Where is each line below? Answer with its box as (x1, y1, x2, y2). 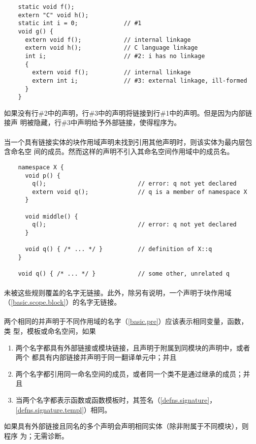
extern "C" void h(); (18, 11, 89, 19)
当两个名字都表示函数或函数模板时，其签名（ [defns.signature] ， (15, 394, 217, 405)
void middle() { (25, 213, 78, 220)
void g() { (18, 28, 54, 35)
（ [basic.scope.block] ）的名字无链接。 (4, 297, 121, 307)
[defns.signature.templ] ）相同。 (15, 404, 112, 414)
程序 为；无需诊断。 (4, 430, 68, 441)
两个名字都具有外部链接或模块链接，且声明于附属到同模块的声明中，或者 (15, 342, 250, 352)
